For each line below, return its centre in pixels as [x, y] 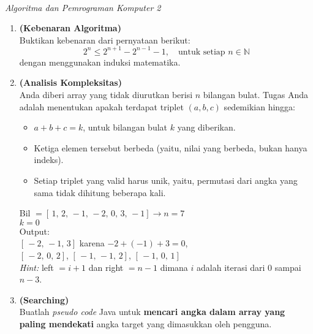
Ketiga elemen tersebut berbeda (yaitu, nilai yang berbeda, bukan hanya [171, 147]
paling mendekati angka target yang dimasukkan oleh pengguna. [145, 323]
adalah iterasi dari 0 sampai [249, 267]
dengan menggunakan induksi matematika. [100, 62]
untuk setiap [202, 52]
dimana [174, 267]
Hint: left [36, 267]
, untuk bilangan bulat [125, 127]
